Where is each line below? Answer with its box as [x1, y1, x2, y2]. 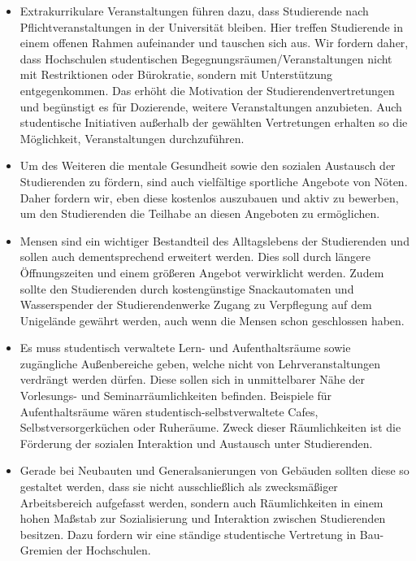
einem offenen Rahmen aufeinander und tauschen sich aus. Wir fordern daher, [19, 34, 409, 51]
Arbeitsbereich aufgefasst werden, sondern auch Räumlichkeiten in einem [19, 494, 383, 511]
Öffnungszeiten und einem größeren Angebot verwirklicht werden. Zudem [19, 263, 384, 280]
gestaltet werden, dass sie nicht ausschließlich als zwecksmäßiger [19, 478, 338, 495]
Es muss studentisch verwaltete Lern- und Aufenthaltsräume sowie [19, 339, 351, 356]
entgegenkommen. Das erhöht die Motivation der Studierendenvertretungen [19, 81, 395, 98]
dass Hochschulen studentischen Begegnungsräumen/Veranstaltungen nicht [19, 50, 392, 67]
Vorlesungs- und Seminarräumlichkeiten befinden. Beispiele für [19, 387, 332, 404]
